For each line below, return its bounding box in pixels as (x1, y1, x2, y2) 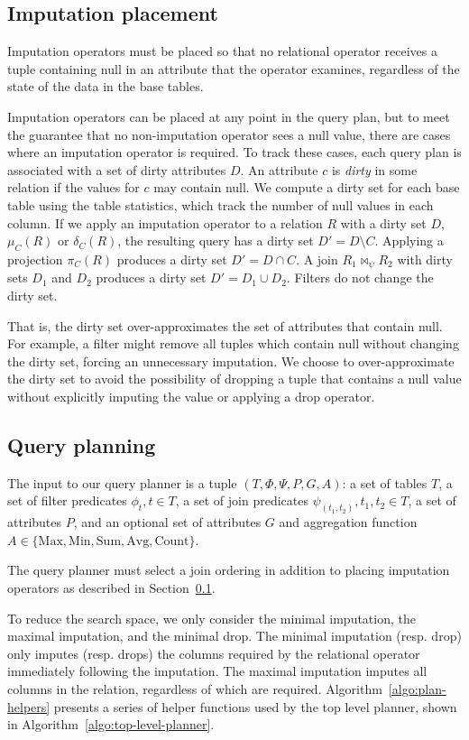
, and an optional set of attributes (73, 513, 262, 532)
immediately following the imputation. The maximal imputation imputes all (7, 661, 428, 680)
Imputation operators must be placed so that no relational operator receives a (7, 42, 437, 60)
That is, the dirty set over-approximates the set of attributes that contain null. (7, 316, 443, 335)
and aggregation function (279, 513, 418, 532)
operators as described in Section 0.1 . (7, 578, 216, 597)
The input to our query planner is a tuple (7, 473, 237, 492)
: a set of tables (342, 473, 428, 492)
